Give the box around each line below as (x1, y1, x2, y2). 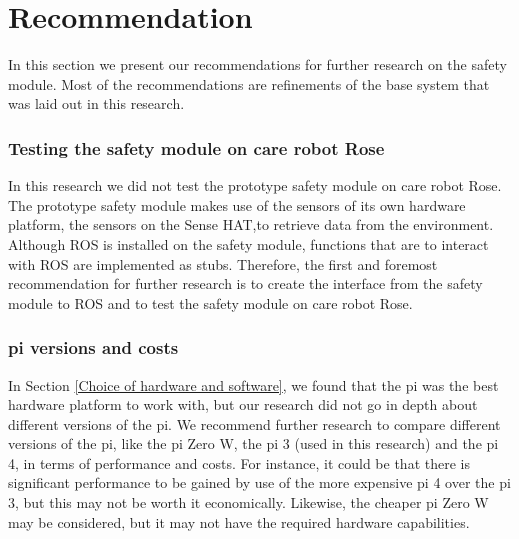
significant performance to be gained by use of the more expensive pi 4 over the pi (8, 472, 511, 493)
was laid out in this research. (8, 93, 185, 114)
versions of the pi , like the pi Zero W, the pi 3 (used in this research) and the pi (8, 433, 499, 454)
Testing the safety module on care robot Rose (8, 135, 385, 160)
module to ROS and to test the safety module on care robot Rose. (8, 292, 413, 313)
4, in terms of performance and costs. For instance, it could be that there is (8, 452, 470, 473)
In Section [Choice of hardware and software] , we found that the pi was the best (8, 374, 499, 395)
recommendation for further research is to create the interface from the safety (8, 273, 483, 294)
